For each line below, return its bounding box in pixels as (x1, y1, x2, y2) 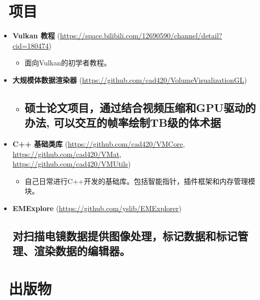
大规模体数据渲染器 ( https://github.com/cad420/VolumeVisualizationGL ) (12, 74, 247, 85)
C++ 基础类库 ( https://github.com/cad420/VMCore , (12, 139, 185, 149)
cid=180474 (12, 40, 49, 51)
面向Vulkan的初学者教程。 (24, 57, 111, 68)
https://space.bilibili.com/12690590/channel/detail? (60, 30, 222, 41)
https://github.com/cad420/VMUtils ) (12, 158, 131, 169)
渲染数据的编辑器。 (34, 243, 131, 259)
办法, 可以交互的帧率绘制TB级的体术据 (24, 114, 221, 130)
